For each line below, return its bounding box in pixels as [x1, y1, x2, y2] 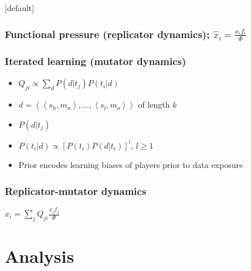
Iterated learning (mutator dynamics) [5, 54, 186, 68]
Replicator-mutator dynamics [5, 183, 147, 198]
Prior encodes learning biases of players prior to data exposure [18, 159, 243, 171]
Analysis [5, 244, 74, 268]
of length [138, 98, 170, 111]
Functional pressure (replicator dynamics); [5, 26, 210, 41]
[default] [5, 2, 35, 13]
